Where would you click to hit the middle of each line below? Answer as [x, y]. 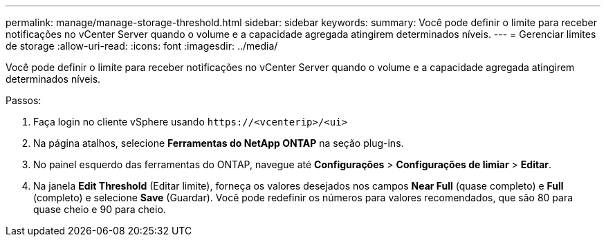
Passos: [24, 100]
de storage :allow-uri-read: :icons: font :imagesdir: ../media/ [142, 46]
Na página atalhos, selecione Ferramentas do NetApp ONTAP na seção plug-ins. [219, 143]
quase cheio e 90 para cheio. [100, 209]
